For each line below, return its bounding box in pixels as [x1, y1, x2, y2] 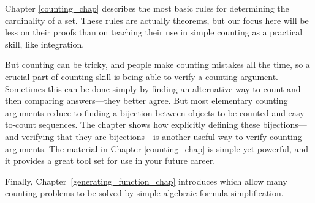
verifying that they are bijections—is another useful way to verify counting [21, 130, 302, 142]
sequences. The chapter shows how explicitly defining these [39, 118, 260, 131]
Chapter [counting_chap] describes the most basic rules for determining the [5, 2, 289, 14]
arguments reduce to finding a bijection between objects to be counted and [5, 106, 286, 119]
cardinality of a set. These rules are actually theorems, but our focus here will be [5, 13, 309, 26]
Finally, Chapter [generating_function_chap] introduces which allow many [5, 174, 287, 187]
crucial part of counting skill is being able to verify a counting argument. [5, 70, 279, 83]
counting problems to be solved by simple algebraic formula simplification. [5, 186, 284, 199]
